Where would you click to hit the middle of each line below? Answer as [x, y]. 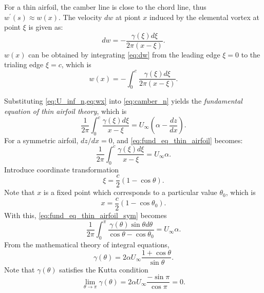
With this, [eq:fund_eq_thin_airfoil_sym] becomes [86, 215]
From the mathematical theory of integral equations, [87, 244]
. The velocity [80, 17]
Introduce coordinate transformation [62, 169]
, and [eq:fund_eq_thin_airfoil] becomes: [177, 140]
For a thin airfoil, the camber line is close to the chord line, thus [105, 7]
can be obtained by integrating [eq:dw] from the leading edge [124, 54]
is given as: [46, 27]
